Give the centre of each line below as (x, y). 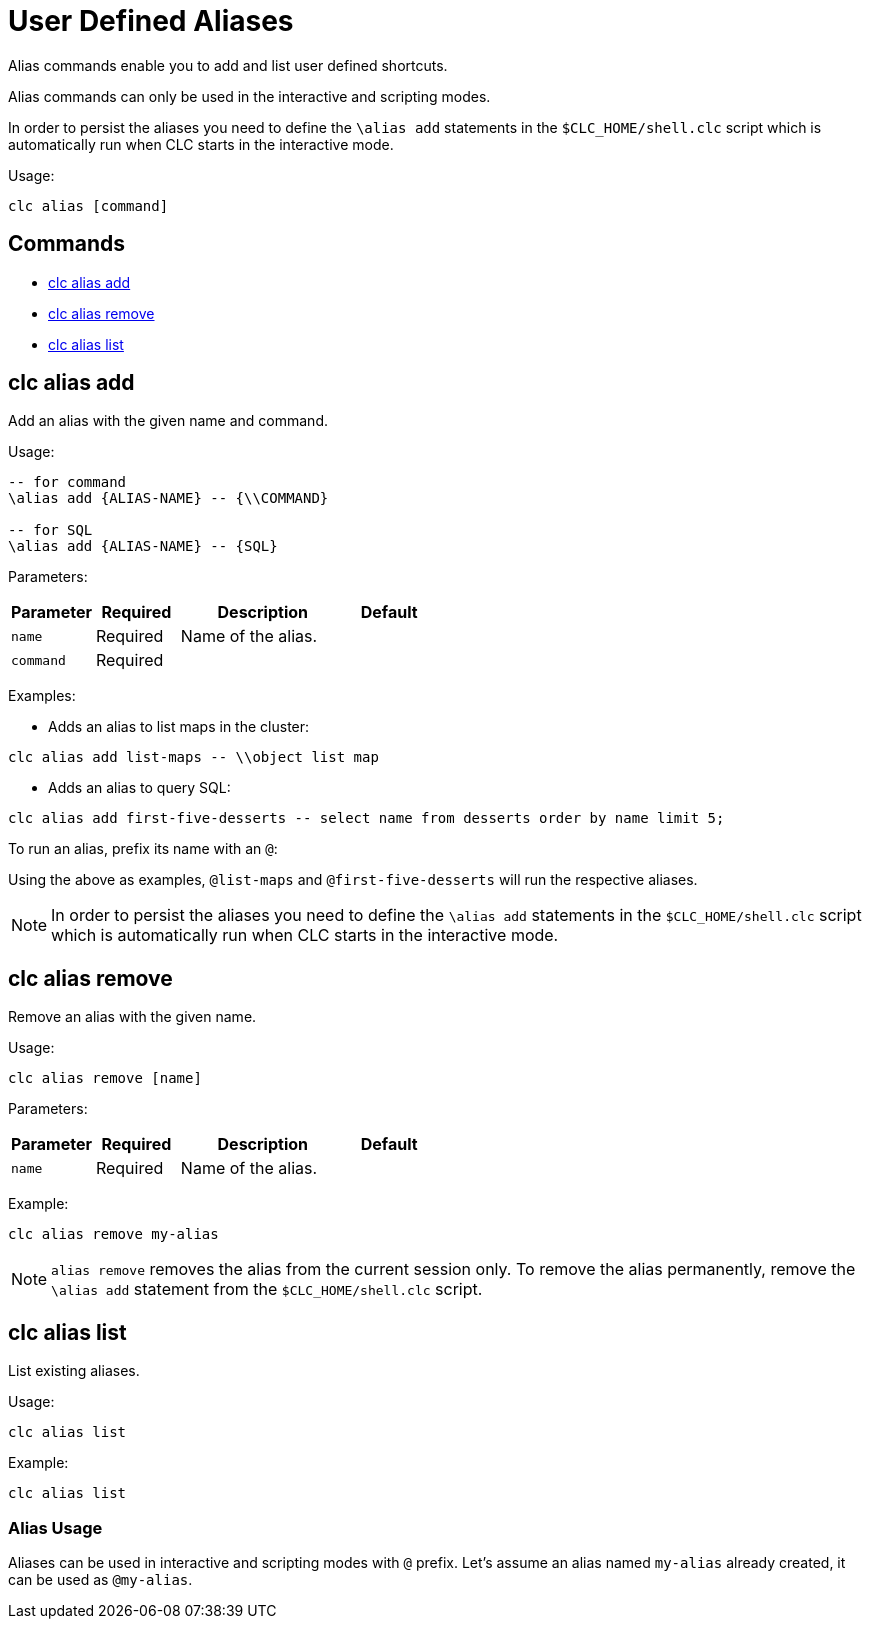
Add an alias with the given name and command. (168, 421)
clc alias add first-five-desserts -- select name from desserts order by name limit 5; (366, 818)
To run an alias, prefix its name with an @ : (143, 849)
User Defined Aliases (151, 21)
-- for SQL (50, 530)
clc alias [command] (88, 205)
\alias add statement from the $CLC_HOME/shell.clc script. (267, 1289)
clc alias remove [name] (105, 1078)
